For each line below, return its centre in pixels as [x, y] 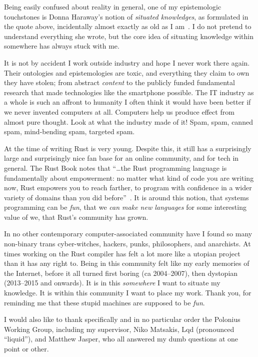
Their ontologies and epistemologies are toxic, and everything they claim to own [127, 72]
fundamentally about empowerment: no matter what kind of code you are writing [129, 177]
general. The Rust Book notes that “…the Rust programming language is [115, 167]
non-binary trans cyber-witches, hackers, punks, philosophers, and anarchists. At [127, 244]
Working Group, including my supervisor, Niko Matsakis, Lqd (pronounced [119, 329]
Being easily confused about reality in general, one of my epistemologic [113, 7]
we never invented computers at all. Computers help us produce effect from [119, 111]
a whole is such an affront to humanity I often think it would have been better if [127, 102]
